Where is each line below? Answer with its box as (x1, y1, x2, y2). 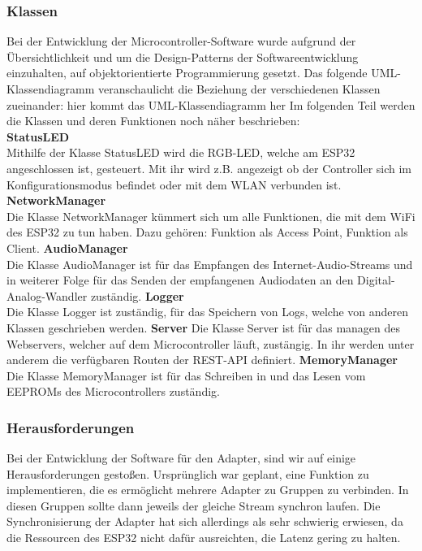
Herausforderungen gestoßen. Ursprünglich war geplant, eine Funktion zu (6, 465, 369, 482)
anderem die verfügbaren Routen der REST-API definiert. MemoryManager (6, 351, 398, 368)
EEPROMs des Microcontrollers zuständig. (6, 383, 220, 400)
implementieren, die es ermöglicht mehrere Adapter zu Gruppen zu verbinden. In (6, 481, 409, 498)
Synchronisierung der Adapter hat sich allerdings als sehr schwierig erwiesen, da (6, 513, 403, 530)
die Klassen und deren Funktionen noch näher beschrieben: (6, 112, 300, 129)
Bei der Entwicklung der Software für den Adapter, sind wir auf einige (6, 449, 356, 466)
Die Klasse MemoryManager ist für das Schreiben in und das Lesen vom (6, 367, 366, 384)
